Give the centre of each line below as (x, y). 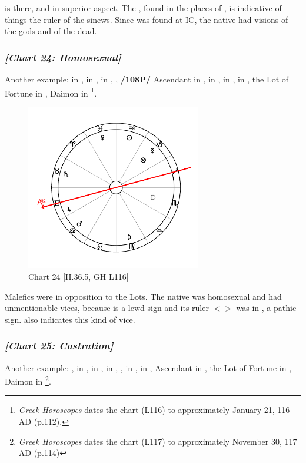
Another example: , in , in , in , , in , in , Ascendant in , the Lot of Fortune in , (148, 367)
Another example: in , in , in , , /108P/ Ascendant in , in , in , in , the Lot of (147, 79)
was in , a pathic (266, 308)
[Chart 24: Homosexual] (63, 57)
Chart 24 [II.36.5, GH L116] (79, 276)
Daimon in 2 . (28, 380)
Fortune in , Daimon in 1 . (51, 92)
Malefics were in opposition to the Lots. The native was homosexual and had (143, 296)
